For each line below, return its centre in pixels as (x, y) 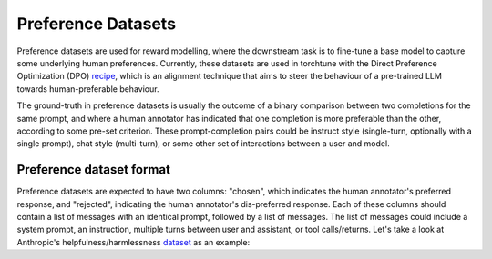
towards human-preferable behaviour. (88, 89)
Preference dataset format (93, 169)
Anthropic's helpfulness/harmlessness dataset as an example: (133, 242)
